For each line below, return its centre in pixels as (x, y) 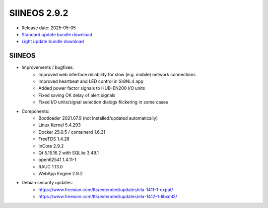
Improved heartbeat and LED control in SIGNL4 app (91, 81)
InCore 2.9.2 (51, 146)
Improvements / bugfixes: (48, 67)
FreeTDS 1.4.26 (54, 139)
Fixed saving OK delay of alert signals (77, 95)
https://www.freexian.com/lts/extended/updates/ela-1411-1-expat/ (106, 189)
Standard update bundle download (57, 34)
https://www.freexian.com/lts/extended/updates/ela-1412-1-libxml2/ (108, 197)
